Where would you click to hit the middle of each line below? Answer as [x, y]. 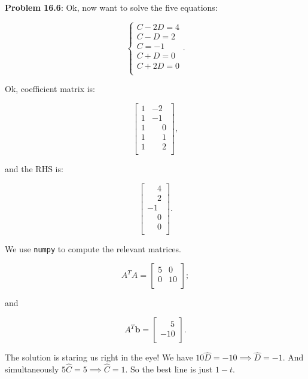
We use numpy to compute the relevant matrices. [93, 248]
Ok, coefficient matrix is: [50, 89]
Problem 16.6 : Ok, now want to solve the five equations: [111, 7]
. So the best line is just [169, 369]
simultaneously [32, 369]
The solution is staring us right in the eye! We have [99, 357]
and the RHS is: [34, 169]
